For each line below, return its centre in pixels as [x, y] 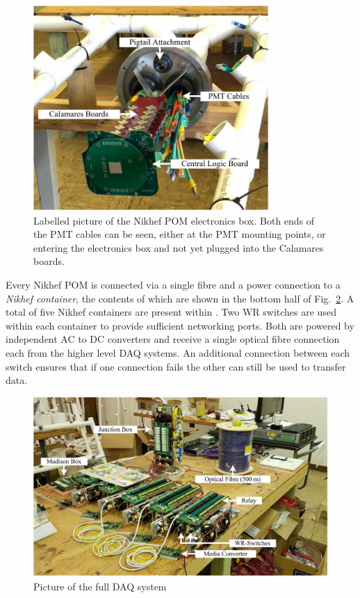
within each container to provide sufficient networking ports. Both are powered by [180, 325]
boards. [49, 261]
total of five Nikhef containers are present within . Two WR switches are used [171, 312]
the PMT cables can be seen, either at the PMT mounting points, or [180, 234]
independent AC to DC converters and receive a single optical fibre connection [173, 339]
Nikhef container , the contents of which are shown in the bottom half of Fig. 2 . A [180, 298]
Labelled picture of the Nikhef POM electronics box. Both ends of [174, 220]
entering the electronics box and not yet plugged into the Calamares [179, 247]
